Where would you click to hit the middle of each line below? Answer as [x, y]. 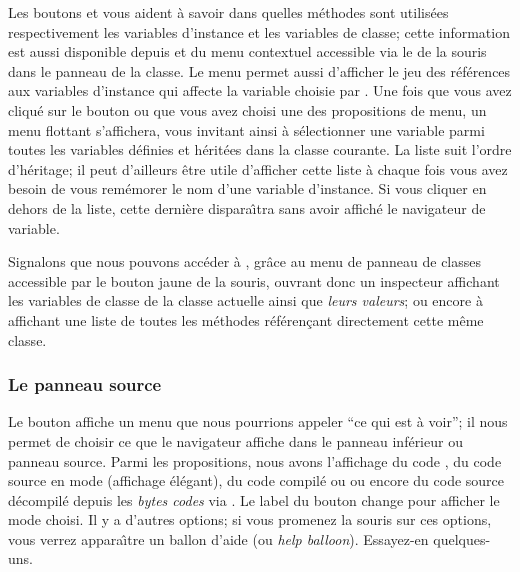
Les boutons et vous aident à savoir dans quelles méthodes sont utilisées [228, 12]
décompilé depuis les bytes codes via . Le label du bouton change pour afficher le [254, 499]
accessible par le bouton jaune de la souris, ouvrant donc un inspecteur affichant [254, 280]
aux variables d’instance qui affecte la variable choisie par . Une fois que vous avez [260, 90]
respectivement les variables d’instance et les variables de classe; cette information [259, 31]
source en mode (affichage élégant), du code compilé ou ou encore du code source [256, 480]
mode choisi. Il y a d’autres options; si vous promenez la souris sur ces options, [250, 519]
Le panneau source [85, 384]
